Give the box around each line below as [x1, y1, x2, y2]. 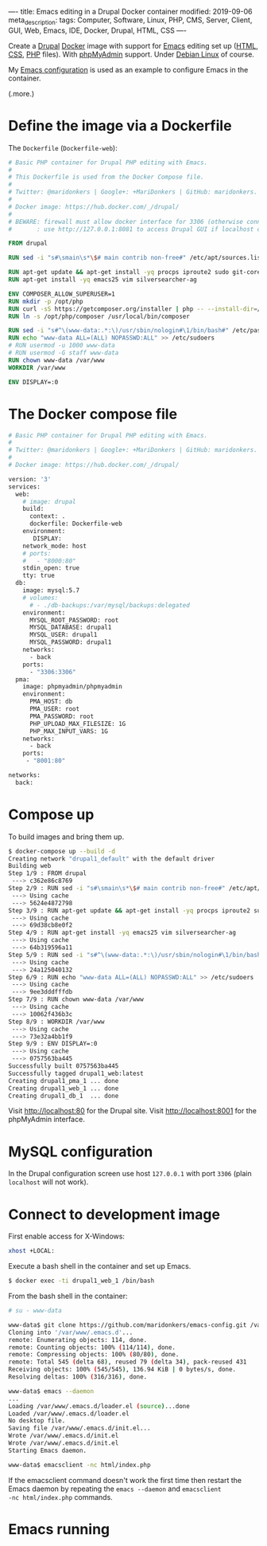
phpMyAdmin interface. [8, 1115, 85, 1124]
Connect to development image [8, 1205, 221, 1223]
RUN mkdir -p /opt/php [8, 297, 83, 305]
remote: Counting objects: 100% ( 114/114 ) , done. [8, 1343, 176, 1352]
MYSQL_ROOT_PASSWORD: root [29, 616, 119, 624]
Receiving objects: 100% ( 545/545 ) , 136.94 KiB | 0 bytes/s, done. [8, 1366, 237, 1374]
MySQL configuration [8, 1143, 153, 1160]
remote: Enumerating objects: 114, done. [8, 1336, 148, 1344]
